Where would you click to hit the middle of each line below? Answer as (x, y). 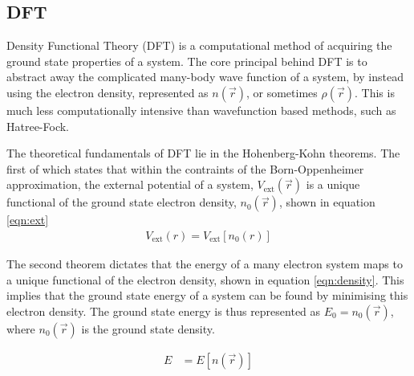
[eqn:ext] (28, 220)
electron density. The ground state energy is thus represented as (164, 311)
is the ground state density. (148, 328)
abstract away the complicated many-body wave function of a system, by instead (205, 77)
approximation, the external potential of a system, (130, 184)
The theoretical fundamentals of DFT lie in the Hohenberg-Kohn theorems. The (203, 153)
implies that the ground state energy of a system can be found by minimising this (207, 295)
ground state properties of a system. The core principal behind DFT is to (187, 61)
